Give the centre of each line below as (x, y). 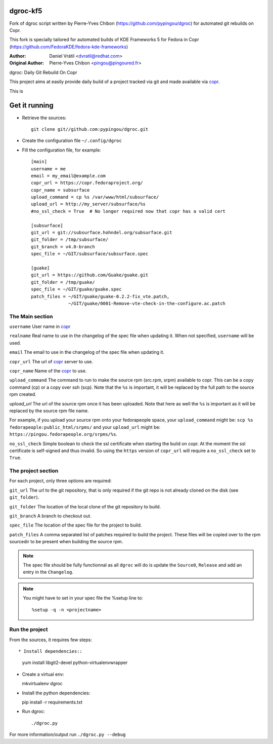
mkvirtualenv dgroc (42, 684)
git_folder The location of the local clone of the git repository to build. (85, 506)
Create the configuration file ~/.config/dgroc (72, 141)
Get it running (32, 106)
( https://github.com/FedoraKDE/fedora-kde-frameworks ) (69, 47)
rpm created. (23, 394)
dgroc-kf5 (26, 11)
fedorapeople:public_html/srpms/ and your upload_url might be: (85, 427)
